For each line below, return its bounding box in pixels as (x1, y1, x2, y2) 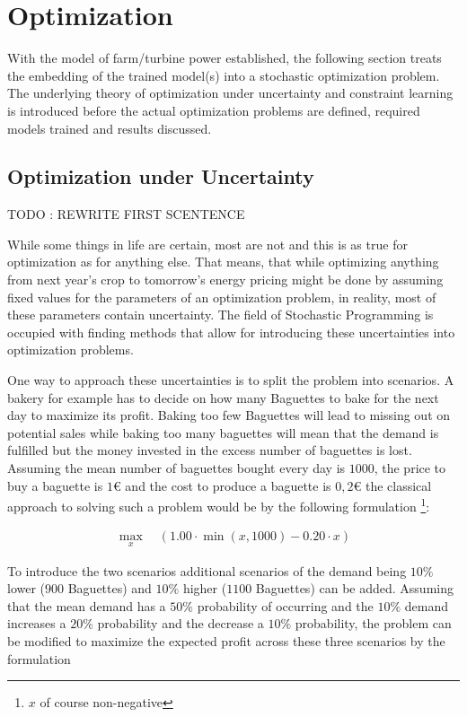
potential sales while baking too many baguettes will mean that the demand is (7, 423, 439, 442)
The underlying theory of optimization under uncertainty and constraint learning (7, 83, 454, 102)
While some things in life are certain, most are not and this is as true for (7, 234, 408, 253)
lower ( (7, 579, 46, 598)
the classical (365, 476, 432, 494)
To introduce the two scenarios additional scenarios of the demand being (7, 561, 407, 580)
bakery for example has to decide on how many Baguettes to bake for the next (7, 388, 439, 407)
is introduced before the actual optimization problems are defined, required (7, 101, 420, 119)
